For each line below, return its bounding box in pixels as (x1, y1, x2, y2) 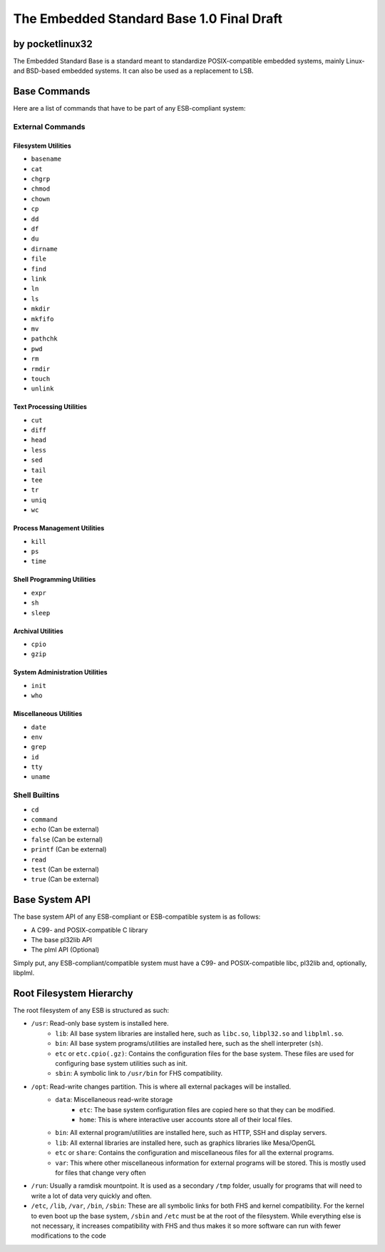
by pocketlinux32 (13, 38, 93, 50)
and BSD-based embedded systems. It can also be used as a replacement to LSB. (13, 66, 254, 75)
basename (31, 155, 62, 163)
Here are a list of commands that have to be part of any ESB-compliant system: (13, 104, 246, 113)
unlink (31, 385, 54, 393)
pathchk (31, 335, 58, 343)
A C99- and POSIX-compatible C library (31, 925, 148, 934)
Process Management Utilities (13, 524, 105, 532)
